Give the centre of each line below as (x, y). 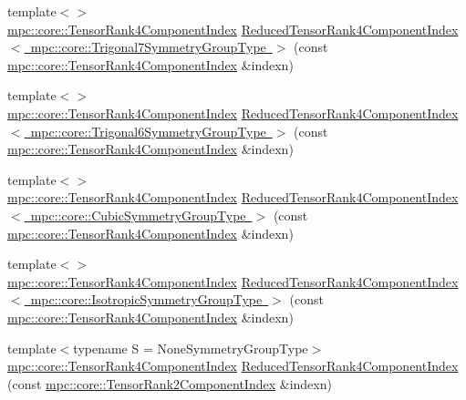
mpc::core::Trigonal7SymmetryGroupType (148, 47)
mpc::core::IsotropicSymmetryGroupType (146, 299)
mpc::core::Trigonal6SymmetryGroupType (148, 131)
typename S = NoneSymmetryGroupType (191, 348)
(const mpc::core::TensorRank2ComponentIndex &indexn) (170, 383)
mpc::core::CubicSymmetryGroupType (138, 215)
